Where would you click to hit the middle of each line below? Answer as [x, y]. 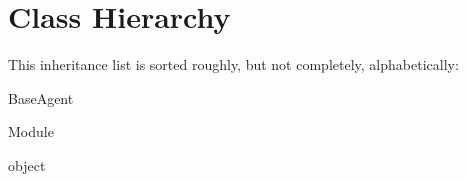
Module [31, 131]
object [27, 164]
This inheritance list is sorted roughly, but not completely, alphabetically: [233, 64]
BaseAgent [41, 97]
